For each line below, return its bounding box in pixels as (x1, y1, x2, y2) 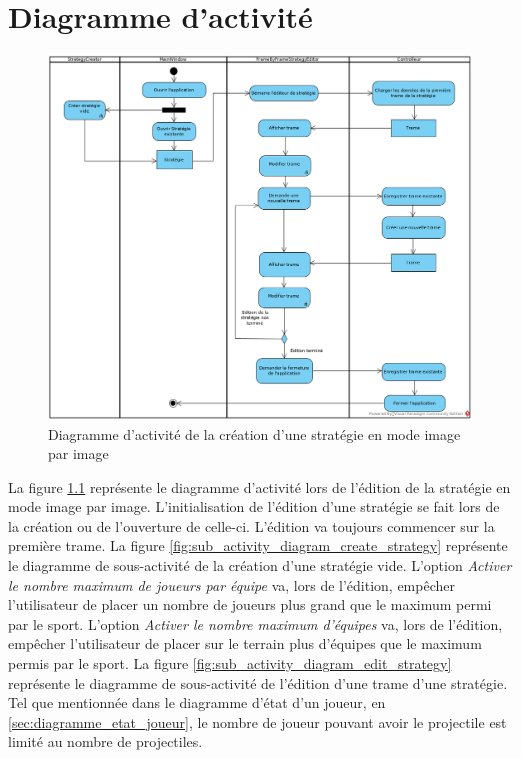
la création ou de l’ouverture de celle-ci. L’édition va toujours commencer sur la (8, 515, 495, 536)
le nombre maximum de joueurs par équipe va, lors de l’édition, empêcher (8, 574, 455, 595)
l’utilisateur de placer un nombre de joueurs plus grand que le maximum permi (8, 594, 492, 615)
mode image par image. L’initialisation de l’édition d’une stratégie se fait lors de (8, 496, 500, 517)
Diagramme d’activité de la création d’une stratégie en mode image (48, 423, 461, 444)
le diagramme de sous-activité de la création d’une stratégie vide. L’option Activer (8, 555, 512, 576)
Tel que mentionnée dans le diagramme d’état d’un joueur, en (8, 692, 386, 713)
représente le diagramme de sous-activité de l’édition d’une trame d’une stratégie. (8, 672, 508, 693)
